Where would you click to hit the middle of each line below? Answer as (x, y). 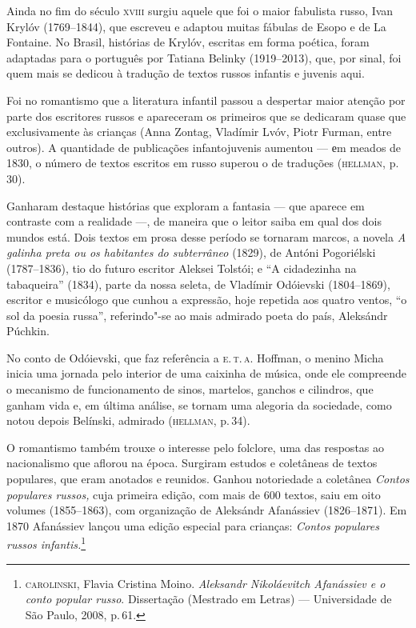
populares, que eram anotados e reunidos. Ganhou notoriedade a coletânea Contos (208, 479)
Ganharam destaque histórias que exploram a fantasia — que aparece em (186, 205)
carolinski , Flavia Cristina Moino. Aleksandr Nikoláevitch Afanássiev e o (205, 583)
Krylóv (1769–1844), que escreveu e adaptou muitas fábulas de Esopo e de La (196, 26)
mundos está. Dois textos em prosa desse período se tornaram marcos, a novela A (206, 236)
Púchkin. (28, 331)
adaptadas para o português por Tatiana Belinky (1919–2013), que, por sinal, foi (204, 57)
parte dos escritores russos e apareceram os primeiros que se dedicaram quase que (206, 116)
